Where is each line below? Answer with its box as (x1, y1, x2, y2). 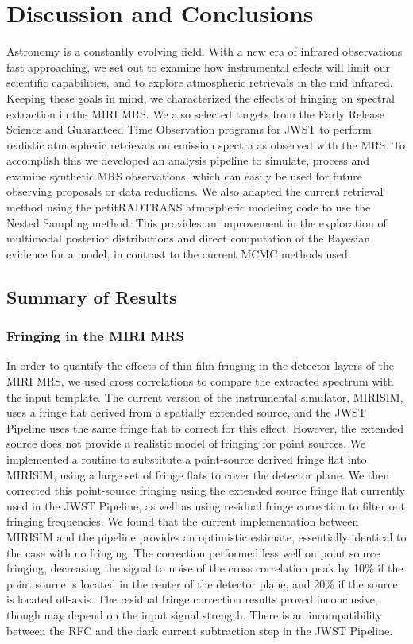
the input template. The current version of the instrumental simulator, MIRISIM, (6, 388, 403, 405)
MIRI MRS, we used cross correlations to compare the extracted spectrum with (6, 373, 394, 390)
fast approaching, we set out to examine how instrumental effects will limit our (6, 58, 390, 75)
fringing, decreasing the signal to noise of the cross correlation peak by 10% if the (6, 560, 403, 576)
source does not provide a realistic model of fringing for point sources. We (6, 435, 366, 452)
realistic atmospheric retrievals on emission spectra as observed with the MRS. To (6, 136, 405, 153)
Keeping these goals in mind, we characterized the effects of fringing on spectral (6, 89, 395, 106)
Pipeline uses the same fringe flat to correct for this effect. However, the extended (6, 419, 403, 436)
